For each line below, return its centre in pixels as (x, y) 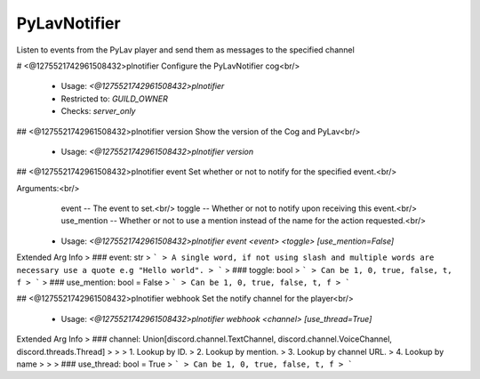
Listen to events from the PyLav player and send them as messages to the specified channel (185, 50)
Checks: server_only (98, 111)
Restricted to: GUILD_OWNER (115, 99)
